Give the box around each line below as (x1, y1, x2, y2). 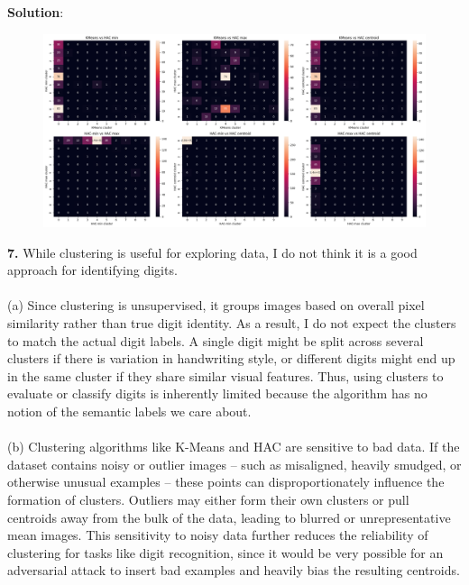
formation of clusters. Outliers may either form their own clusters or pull (7, 489, 409, 508)
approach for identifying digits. (7, 261, 178, 279)
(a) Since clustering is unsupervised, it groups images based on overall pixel (7, 296, 425, 315)
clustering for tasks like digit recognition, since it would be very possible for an (7, 543, 444, 562)
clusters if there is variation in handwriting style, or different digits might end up (7, 349, 455, 368)
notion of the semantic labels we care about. (7, 402, 252, 421)
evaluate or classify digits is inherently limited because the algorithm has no (7, 384, 428, 403)
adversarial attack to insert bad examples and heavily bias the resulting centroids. (7, 561, 460, 580)
